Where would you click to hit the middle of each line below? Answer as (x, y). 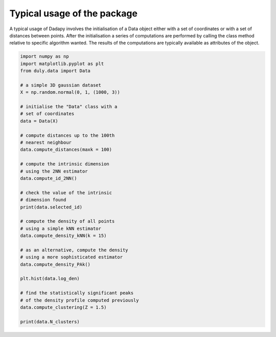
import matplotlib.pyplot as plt (62, 64)
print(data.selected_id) (51, 207)
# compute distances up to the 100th (67, 135)
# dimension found (43, 200)
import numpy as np (44, 57)
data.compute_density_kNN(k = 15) (63, 236)
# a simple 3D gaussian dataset (61, 85)
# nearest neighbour (46, 143)
